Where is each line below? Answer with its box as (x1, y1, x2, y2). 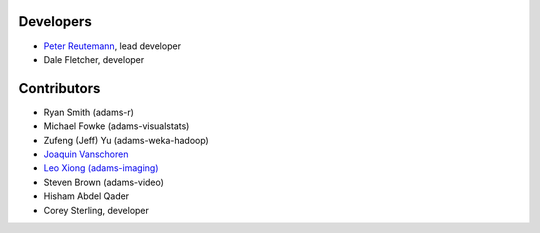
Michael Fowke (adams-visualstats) (43, 120, 190, 132)
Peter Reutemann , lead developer (43, 40, 182, 52)
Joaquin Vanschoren (43, 148, 129, 160)
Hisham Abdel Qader (43, 190, 130, 202)
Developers (18, 13, 92, 30)
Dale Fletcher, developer (43, 53, 145, 65)
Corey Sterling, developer (43, 204, 150, 216)
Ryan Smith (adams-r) (43, 106, 135, 118)
